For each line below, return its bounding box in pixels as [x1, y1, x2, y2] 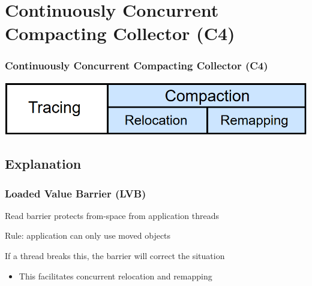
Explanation [5, 154, 82, 173]
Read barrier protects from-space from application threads [5, 209, 219, 221]
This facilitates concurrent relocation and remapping [19, 269, 212, 282]
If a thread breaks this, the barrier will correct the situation [5, 250, 225, 262]
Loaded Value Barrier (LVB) [5, 185, 146, 200]
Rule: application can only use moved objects [5, 229, 171, 242]
